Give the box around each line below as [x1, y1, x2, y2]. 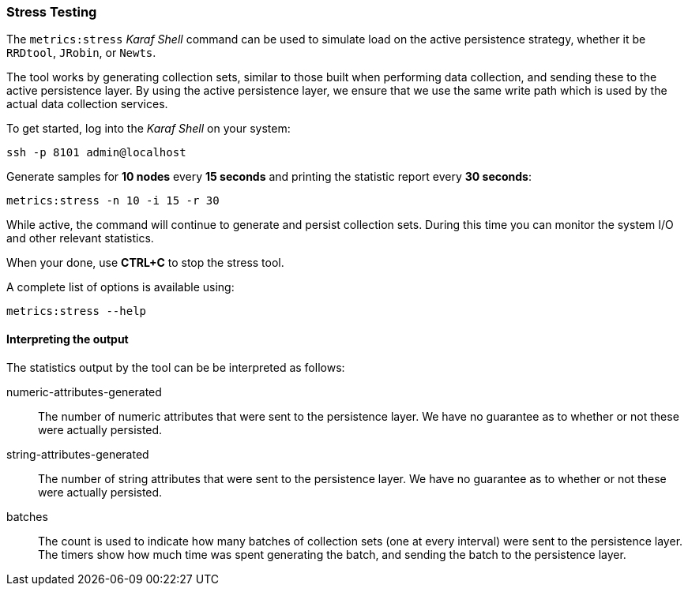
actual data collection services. [6, 97, 168, 111]
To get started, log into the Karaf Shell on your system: [6, 122, 291, 136]
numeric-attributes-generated [6, 384, 162, 399]
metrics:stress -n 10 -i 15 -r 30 [6, 194, 220, 208]
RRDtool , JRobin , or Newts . [6, 46, 156, 60]
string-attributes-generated [6, 447, 149, 461]
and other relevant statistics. [6, 231, 154, 245]
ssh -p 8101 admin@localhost [6, 146, 186, 159]
